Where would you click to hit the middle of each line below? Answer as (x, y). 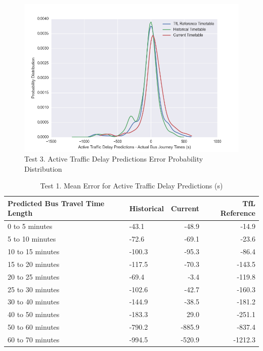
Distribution (43, 168)
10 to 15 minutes (34, 251)
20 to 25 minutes (34, 276)
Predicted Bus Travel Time (56, 203)
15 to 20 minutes (34, 264)
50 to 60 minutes (34, 327)
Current (185, 208)
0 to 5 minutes (30, 226)
